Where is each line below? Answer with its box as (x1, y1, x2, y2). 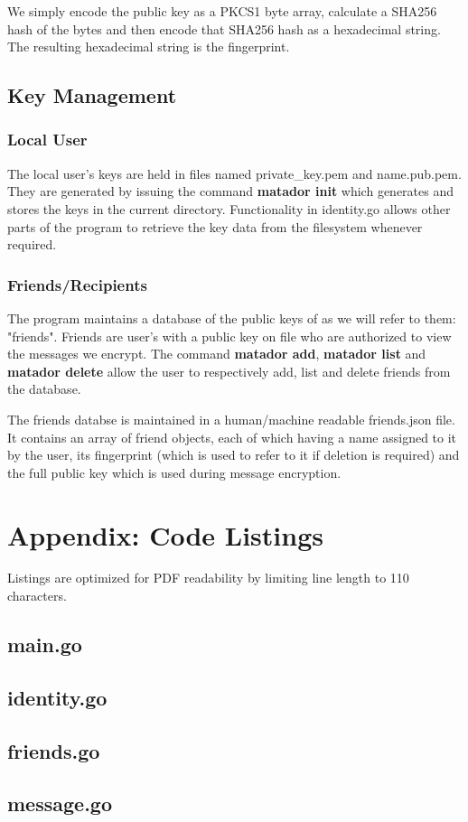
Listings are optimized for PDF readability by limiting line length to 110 (7, 568, 409, 587)
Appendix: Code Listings (7, 516, 323, 553)
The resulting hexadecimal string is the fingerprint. (7, 37, 290, 56)
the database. (7, 379, 81, 398)
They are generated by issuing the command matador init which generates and (7, 182, 454, 201)
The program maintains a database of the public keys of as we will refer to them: (7, 308, 456, 327)
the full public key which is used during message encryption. (7, 462, 342, 481)
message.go (7, 789, 112, 817)
